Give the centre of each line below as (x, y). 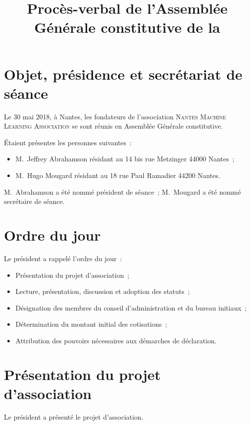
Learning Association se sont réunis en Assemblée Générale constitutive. (114, 126)
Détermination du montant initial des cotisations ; (91, 324)
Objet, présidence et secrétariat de (123, 74)
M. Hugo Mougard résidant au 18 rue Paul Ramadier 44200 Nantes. (118, 175)
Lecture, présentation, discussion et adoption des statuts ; (102, 291)
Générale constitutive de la (127, 27)
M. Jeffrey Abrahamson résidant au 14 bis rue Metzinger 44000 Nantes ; (125, 159)
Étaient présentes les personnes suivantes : (68, 142)
